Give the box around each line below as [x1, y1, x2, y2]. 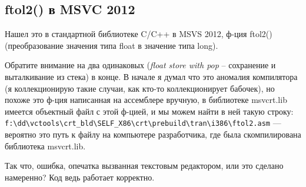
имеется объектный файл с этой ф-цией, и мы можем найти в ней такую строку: [5, 105, 294, 117]
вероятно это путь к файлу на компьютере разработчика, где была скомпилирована [5, 128, 301, 141]
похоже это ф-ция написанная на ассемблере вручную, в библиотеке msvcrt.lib [5, 93, 287, 106]
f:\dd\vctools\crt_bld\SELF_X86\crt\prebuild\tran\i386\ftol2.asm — [5, 116, 281, 129]
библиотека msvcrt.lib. [5, 139, 86, 152]
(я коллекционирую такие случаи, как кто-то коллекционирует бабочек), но [5, 82, 275, 94]
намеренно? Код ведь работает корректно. [5, 171, 155, 183]
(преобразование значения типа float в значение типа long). [5, 39, 218, 51]
